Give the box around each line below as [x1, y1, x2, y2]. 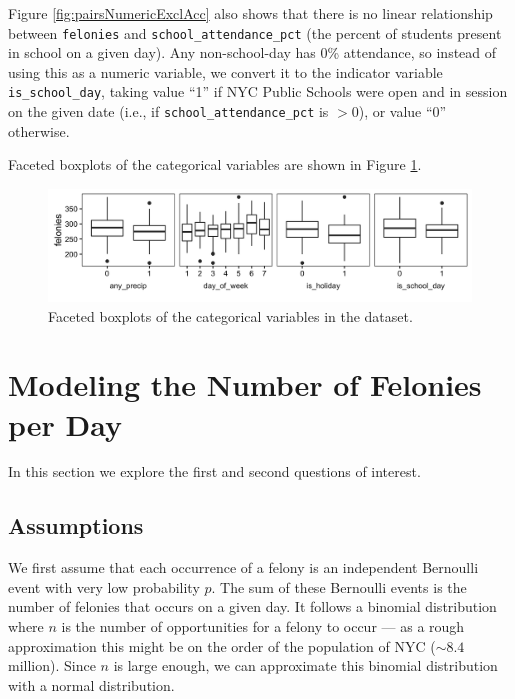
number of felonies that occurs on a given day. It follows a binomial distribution [8, 596, 497, 617]
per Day [8, 403, 122, 444]
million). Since [8, 655, 96, 676]
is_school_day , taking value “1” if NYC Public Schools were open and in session [8, 81, 508, 102]
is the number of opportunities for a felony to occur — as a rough [61, 616, 465, 637]
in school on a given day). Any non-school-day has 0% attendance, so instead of [8, 42, 497, 63]
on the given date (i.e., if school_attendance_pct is [8, 101, 329, 122]
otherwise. [8, 120, 70, 141]
